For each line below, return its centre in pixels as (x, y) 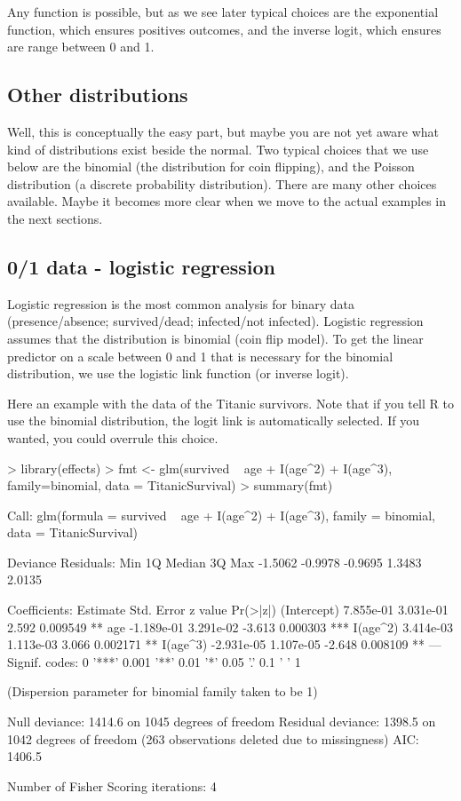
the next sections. (55, 218)
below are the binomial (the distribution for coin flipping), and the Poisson (211, 167)
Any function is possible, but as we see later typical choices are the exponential (223, 12)
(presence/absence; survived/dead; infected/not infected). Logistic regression (215, 321)
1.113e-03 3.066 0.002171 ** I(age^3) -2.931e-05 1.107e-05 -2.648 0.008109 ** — (224, 644)
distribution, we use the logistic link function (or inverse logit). (178, 373)
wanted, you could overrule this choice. (113, 437)
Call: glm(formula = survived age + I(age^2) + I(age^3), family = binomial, (222, 515)
